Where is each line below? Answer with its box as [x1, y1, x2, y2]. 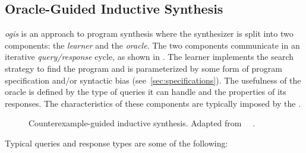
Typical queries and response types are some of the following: [5, 136, 228, 149]
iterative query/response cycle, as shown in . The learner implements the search [5, 50, 294, 63]
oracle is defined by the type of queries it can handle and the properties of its [5, 85, 286, 98]
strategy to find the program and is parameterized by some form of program [5, 62, 282, 74]
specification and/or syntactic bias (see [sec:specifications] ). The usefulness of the [5, 74, 301, 86]
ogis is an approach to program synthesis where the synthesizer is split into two [5, 27, 294, 40]
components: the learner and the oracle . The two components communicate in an [5, 39, 300, 51]
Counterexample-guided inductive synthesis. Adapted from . [29, 117, 255, 129]
